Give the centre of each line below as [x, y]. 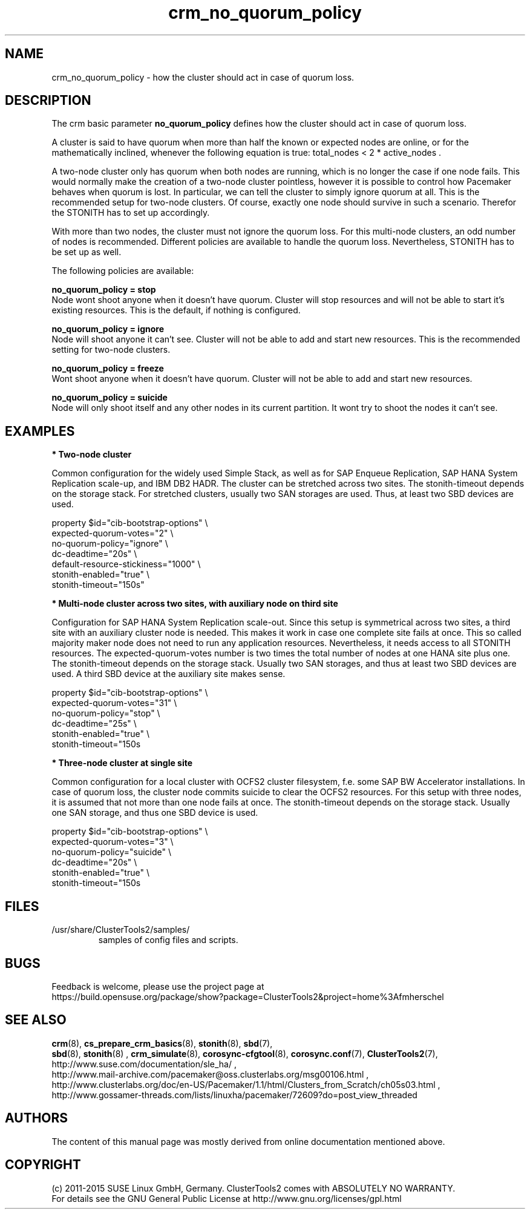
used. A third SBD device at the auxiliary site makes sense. [168, 674]
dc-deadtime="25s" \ [94, 724]
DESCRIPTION [48, 101]
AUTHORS [37, 1118]
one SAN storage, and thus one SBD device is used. [155, 813]
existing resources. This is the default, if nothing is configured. [176, 310]
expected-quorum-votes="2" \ [113, 533]
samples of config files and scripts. [168, 940]
